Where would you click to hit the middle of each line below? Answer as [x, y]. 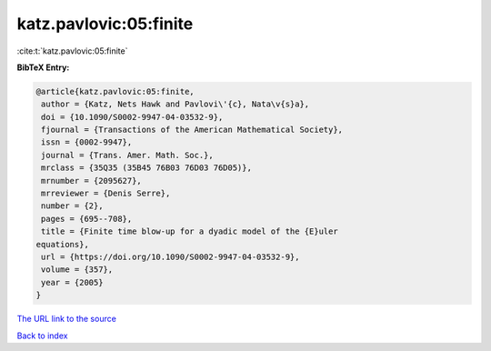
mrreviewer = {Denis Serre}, [106, 194]
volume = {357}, [77, 270]
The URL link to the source [67, 319]
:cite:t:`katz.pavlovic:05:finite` [72, 51]
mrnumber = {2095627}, [92, 181]
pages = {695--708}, [87, 219]
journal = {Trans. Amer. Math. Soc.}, [127, 155]
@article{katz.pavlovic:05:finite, [115, 91]
